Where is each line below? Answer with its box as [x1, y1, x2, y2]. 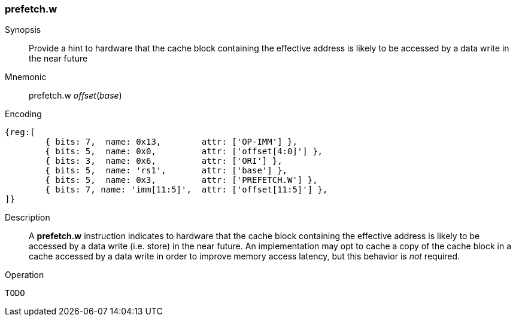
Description [5, 212, 50, 223]
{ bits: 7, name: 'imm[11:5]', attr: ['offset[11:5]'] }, [45, 185, 328, 195]
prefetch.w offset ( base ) [29, 90, 122, 101]
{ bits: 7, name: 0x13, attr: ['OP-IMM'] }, [45, 137, 298, 147]
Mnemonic [5, 72, 47, 82]
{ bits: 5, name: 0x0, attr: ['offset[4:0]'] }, [45, 146, 323, 157]
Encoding [5, 109, 42, 120]
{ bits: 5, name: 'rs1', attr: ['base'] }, [45, 166, 288, 176]
